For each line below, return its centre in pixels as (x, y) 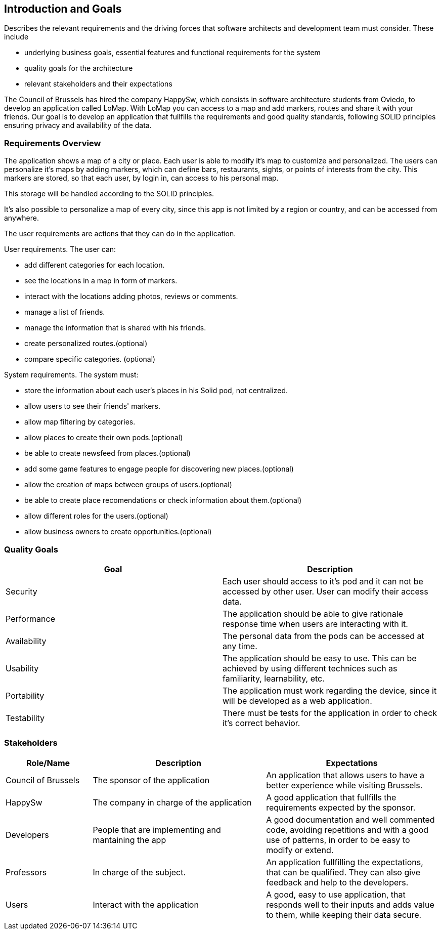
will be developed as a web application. (297, 700)
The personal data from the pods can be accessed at (323, 636)
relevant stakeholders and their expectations (98, 84)
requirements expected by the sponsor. (341, 807)
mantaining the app (129, 840)
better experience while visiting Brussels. (344, 785)
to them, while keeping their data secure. (344, 915)
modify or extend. (300, 850)
